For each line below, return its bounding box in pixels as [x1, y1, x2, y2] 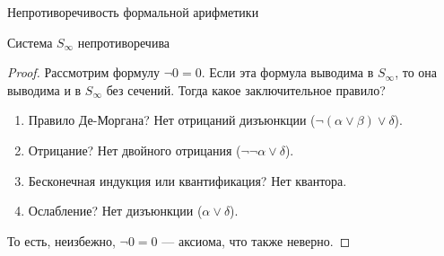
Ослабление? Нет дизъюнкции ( [28, 201, 203, 220]
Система [7, 32, 53, 51]
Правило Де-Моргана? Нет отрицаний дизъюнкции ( [28, 110, 316, 129]
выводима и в [7, 80, 82, 99]
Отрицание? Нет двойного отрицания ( [28, 140, 241, 159]
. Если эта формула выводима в [201, 63, 374, 82]
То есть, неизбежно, [7, 231, 116, 250]
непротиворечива [77, 32, 170, 51]
